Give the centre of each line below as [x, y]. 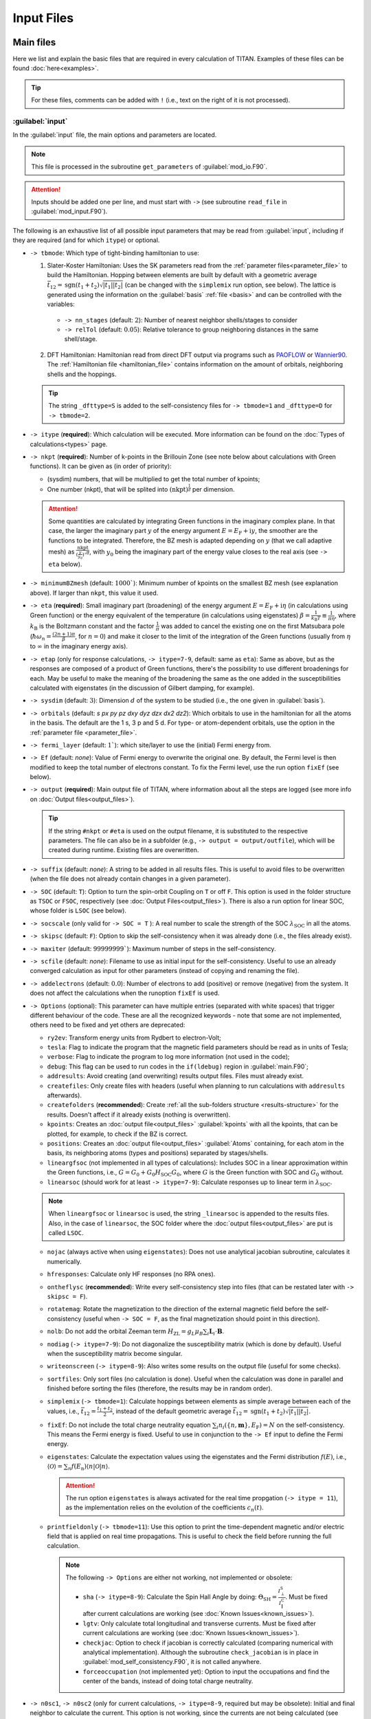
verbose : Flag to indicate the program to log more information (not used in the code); [168, 1057]
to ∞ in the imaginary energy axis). [79, 646]
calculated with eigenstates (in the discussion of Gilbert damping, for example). [142, 688]
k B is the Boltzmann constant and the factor [92, 627]
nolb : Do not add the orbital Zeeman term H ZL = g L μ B [125, 1332]
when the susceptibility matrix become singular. [115, 1354]
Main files [34, 42]
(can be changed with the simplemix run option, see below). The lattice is [231, 285]
